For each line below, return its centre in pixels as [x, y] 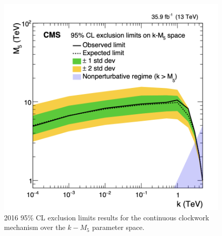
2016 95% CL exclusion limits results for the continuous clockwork [107, 217]
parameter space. [118, 227]
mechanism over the [35, 227]
